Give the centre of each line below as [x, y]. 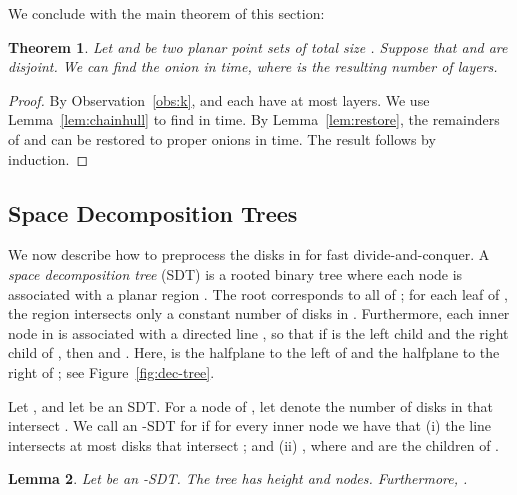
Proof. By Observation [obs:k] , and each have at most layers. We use [219, 99]
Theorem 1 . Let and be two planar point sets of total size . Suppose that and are [258, 46]
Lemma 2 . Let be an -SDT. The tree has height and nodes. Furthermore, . [238, 478]
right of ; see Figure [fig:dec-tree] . [111, 371]
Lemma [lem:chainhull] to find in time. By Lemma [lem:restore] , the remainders [254, 119]
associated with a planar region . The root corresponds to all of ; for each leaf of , [258, 293]
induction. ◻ [48, 158]
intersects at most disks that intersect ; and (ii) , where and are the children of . [254, 444]
